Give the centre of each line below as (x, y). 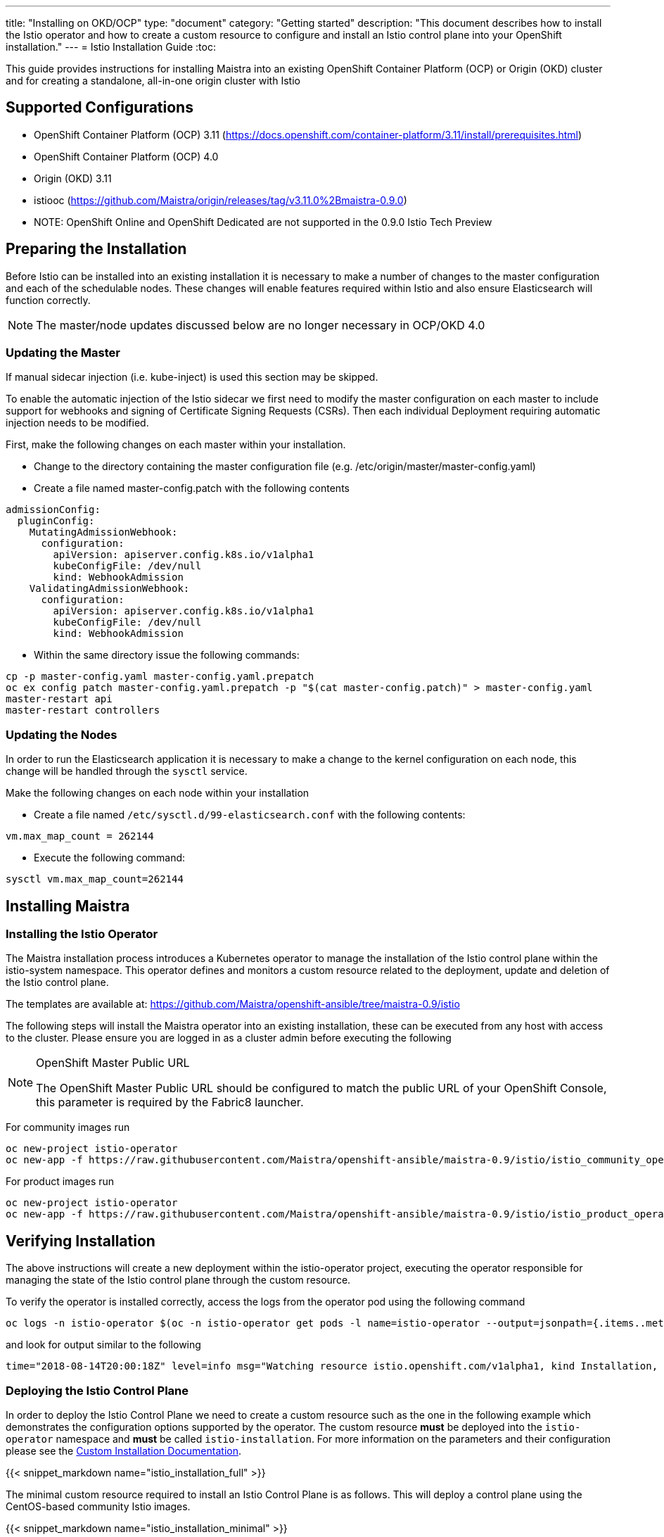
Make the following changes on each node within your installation (158, 793)
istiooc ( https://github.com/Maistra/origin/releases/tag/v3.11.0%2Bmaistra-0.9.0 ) (221, 200)
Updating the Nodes (62, 734)
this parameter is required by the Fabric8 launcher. (170, 1102)
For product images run (60, 1182)
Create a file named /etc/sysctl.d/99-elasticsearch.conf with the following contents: (250, 815)
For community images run (68, 1127)
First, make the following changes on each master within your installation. (176, 445)
